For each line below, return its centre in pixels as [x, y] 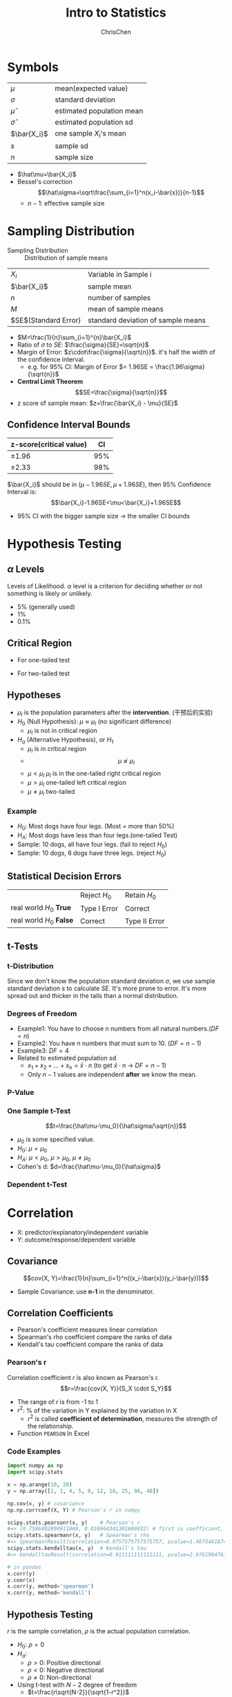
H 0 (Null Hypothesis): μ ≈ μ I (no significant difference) [94, 723]
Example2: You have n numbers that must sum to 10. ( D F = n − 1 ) [109, 1044]
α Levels [26, 569]
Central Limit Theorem [50, 381]
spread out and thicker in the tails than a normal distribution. [93, 996]
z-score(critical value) [49, 444]
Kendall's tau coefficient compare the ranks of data [90, 1345]
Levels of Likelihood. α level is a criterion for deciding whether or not [105, 586]
